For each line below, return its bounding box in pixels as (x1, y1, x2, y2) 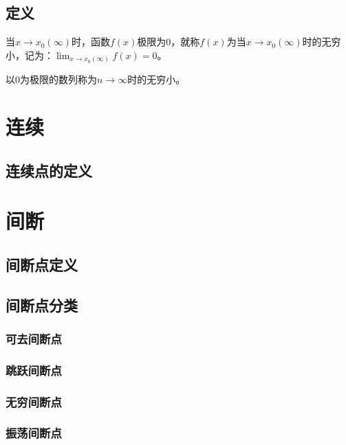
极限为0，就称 (137, 34, 200, 49)
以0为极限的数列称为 (6, 72, 97, 87)
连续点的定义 (6, 159, 92, 181)
